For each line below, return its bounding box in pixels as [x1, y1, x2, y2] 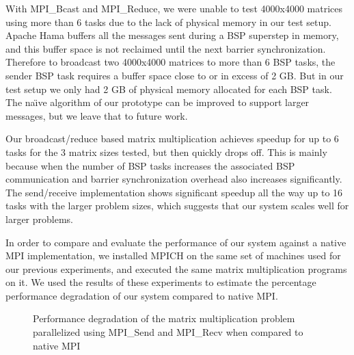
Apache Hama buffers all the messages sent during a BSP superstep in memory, [5, 28, 339, 42]
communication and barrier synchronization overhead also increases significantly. [5, 172, 342, 186]
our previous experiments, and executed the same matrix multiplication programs [5, 261, 347, 276]
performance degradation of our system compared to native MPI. [5, 288, 278, 302]
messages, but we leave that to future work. [5, 108, 188, 122]
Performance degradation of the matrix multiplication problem [33, 311, 295, 326]
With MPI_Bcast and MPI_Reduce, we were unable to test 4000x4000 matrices [5, 1, 342, 15]
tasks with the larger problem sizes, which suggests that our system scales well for [5, 198, 349, 213]
